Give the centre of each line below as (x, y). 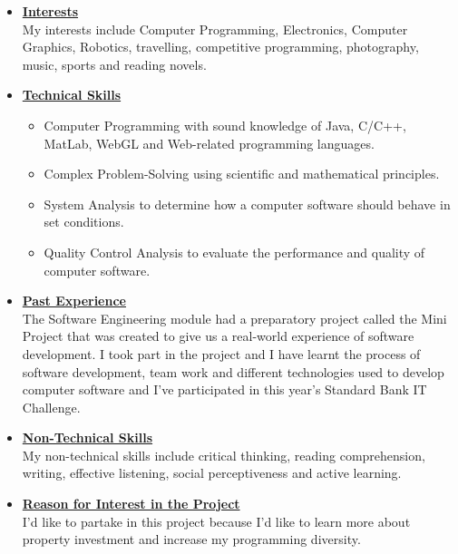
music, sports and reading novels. (114, 64)
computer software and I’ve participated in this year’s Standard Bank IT (224, 389)
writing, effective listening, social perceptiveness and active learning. (212, 473)
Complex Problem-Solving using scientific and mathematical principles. (242, 174)
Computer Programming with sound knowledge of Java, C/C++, (225, 125)
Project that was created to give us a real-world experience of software (218, 336)
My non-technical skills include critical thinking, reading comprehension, (224, 455)
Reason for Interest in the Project (131, 504)
